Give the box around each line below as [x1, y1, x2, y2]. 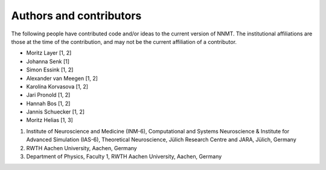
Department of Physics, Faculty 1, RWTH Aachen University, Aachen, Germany [26, 153, 222, 160]
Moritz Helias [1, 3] [26, 117, 74, 124]
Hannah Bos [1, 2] [26, 100, 71, 107]
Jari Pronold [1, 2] [26, 91, 71, 99]
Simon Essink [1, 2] [26, 66, 74, 73]
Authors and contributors [11, 9, 142, 22]
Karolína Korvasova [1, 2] [26, 83, 89, 90]
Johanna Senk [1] [26, 58, 69, 65]
